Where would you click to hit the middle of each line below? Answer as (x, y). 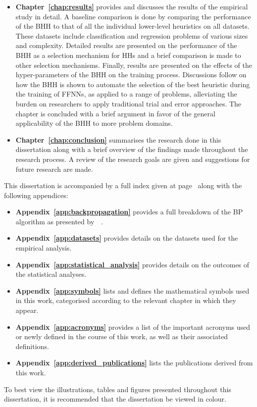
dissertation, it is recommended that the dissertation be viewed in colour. (115, 399)
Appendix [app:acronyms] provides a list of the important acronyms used (133, 327)
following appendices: (36, 195)
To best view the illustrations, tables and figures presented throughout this (118, 389)
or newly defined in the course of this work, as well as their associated (122, 336)
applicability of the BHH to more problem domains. (94, 123)
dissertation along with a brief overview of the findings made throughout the (132, 149)
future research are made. (54, 169)
